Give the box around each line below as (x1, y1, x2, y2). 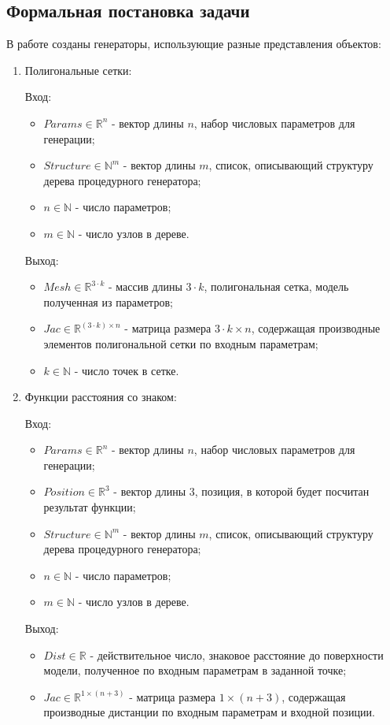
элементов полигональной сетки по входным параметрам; (43, 335, 318, 351)
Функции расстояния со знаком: (24, 389, 177, 405)
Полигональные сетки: (24, 61, 132, 78)
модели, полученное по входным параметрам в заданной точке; (43, 662, 347, 679)
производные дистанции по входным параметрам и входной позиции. (43, 704, 375, 720)
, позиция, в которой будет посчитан (194, 483, 370, 500)
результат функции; (43, 499, 136, 515)
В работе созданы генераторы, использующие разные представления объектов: (6, 35, 381, 52)
